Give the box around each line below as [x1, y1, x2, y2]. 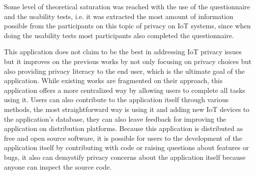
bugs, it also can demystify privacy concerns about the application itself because [4, 152, 246, 162]
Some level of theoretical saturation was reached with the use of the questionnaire [4, 1, 250, 11]
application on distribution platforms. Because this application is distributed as [4, 123, 243, 133]
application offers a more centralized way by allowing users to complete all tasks [4, 85, 245, 95]
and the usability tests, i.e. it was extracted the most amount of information [4, 11, 233, 21]
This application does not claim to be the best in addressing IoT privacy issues [4, 46, 242, 57]
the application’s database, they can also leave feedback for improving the [4, 113, 227, 124]
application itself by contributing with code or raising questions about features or [4, 142, 249, 153]
